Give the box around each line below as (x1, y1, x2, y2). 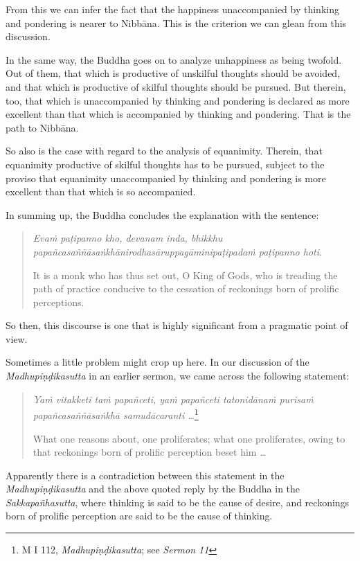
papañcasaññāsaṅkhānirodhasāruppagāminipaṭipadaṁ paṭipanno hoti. (33, 244, 323, 258)
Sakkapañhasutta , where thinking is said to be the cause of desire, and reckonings (6, 495, 350, 509)
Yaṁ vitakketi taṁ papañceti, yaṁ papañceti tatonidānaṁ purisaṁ (33, 391, 314, 406)
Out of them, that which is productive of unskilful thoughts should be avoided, (6, 66, 341, 80)
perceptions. (33, 294, 84, 309)
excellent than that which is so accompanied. (6, 184, 196, 199)
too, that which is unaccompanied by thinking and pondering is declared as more (6, 93, 350, 107)
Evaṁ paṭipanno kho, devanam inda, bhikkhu (33, 231, 223, 245)
